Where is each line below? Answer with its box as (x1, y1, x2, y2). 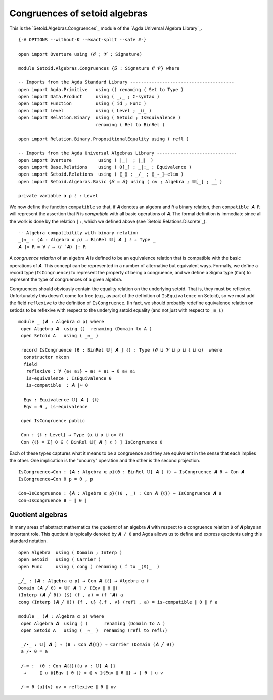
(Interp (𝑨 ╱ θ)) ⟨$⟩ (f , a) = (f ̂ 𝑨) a (18, 592, 123, 598)
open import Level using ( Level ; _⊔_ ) (18, 108, 152, 113)
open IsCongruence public (21, 418, 85, 423)
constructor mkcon (23, 354, 69, 360)
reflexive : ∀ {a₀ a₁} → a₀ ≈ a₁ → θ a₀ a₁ (26, 368, 136, 374)
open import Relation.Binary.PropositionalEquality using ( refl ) (18, 136, 189, 142)
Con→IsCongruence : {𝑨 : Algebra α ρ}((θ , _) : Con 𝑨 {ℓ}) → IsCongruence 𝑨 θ (18, 491, 222, 496)
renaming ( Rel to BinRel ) (95, 122, 165, 127)
